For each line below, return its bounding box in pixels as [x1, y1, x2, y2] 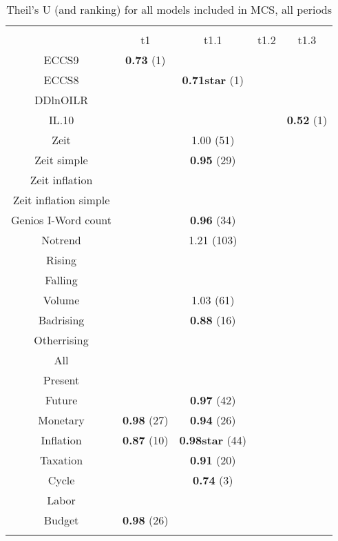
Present [43, 372, 80, 388]
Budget [43, 512, 79, 528]
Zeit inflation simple [12, 192, 110, 208]
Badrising [38, 312, 85, 328]
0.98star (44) [179, 432, 246, 448]
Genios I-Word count [11, 212, 112, 228]
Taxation [39, 452, 83, 468]
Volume [43, 292, 80, 308]
